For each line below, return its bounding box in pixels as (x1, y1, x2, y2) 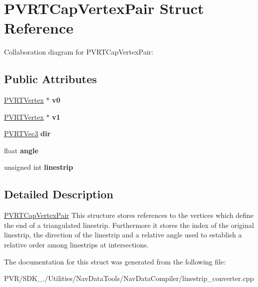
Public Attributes (4, 71, 97, 87)
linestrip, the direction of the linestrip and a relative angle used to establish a (4, 229, 242, 240)
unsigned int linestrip (4, 162, 73, 172)
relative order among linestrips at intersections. (4, 239, 149, 250)
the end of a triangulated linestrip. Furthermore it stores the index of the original (4, 219, 254, 230)
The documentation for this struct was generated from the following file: (4, 256, 226, 266)
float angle (4, 145, 39, 155)
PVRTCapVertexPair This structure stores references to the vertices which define (4, 210, 254, 220)
